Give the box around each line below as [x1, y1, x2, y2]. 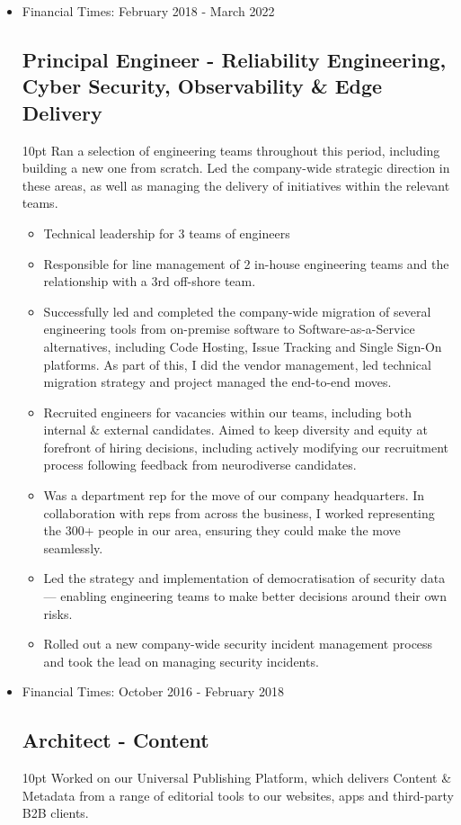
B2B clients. [22, 803, 89, 822]
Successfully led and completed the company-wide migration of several [43, 301, 431, 320]
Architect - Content [22, 726, 209, 754]
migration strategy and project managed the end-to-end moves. [43, 372, 392, 391]
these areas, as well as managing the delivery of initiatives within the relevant [22, 175, 450, 194]
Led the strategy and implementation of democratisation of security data [43, 569, 446, 587]
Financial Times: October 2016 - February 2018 [22, 682, 284, 701]
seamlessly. [43, 538, 103, 557]
